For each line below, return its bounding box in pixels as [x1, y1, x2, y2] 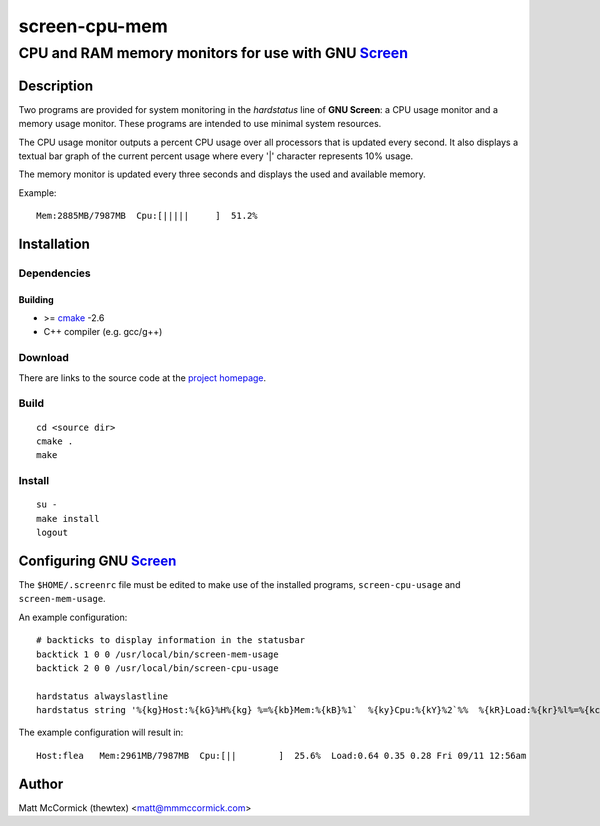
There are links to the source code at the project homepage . [18, 371, 267, 384]
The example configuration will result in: [18, 726, 184, 739]
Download [18, 351, 70, 365]
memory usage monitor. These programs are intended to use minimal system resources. [18, 118, 382, 130]
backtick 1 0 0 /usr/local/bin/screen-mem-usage [36, 648, 279, 660]
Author [18, 775, 64, 792]
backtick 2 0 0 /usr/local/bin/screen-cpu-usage [36, 662, 279, 674]
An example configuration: [18, 611, 128, 623]
